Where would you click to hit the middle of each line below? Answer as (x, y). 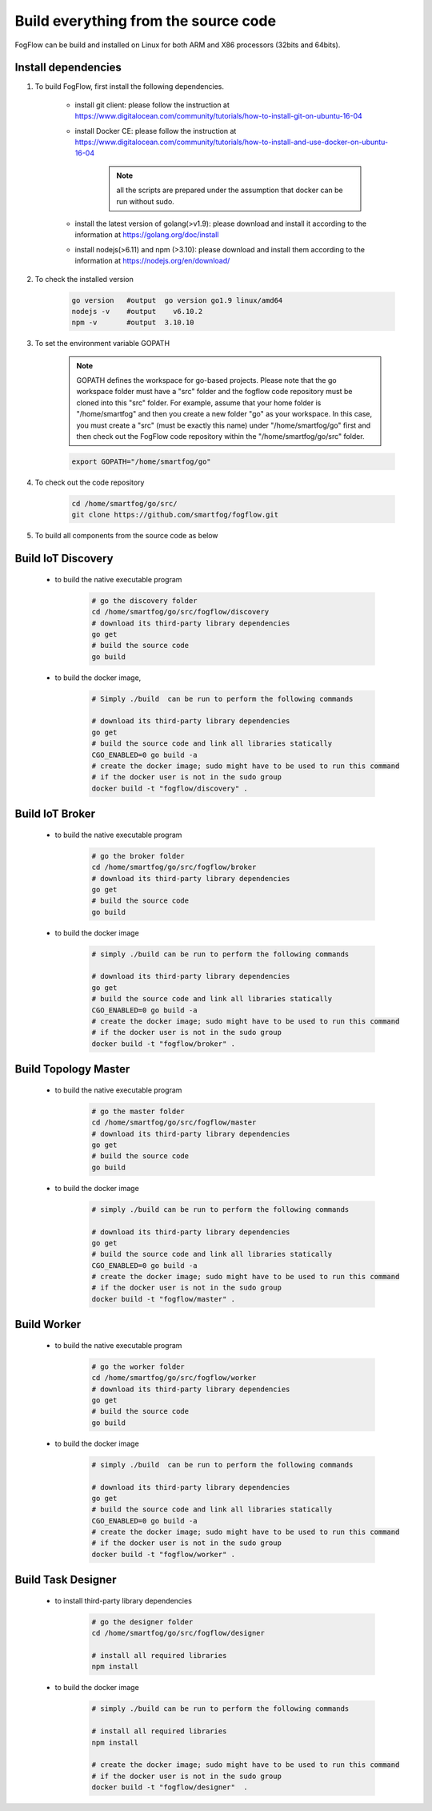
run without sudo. (146, 201)
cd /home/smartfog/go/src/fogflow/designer (178, 1633)
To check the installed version (84, 279)
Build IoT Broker (55, 814)
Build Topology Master (72, 1069)
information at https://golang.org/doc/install (147, 235)
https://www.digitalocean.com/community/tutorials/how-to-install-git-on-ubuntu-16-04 (219, 116)
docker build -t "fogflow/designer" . (170, 1787)
